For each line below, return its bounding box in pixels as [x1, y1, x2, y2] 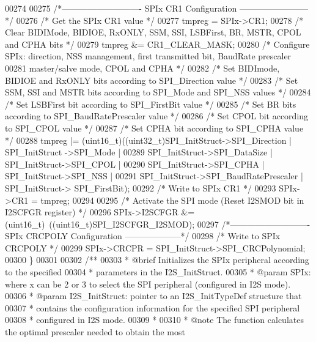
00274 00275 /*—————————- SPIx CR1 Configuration [5, 2, 237, 14]
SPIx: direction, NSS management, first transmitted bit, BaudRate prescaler [5, 50, 292, 62]
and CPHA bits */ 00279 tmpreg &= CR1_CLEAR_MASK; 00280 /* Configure [5, 37, 310, 50]
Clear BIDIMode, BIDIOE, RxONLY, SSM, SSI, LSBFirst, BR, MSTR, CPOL [5, 26, 301, 39]
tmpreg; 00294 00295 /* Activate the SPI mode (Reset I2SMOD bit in [40, 193, 304, 206]
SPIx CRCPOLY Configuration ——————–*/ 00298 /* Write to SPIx [5, 229, 281, 242]
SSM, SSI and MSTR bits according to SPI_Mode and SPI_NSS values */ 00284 [5, 86, 311, 99]
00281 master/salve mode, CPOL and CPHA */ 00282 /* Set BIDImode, [5, 61, 280, 74]
